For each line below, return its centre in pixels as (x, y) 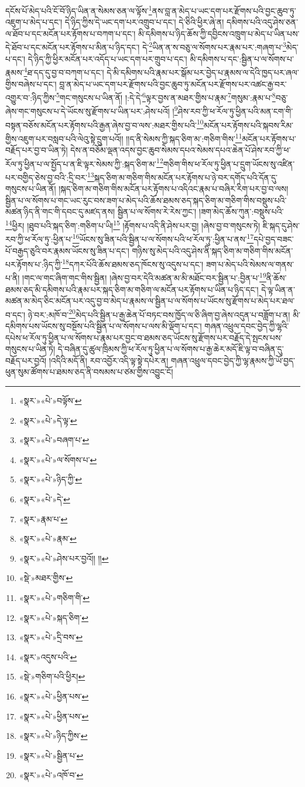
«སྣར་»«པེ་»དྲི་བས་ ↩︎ (51, 637)
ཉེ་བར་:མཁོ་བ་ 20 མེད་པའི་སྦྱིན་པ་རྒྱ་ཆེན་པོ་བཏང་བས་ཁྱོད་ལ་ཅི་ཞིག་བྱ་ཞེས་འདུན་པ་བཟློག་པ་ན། (159, 313)
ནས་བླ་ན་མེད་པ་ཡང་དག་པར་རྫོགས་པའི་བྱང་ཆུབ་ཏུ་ (224, 10)
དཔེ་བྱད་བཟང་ (274, 239)
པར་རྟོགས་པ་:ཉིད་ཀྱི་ (34, 264)
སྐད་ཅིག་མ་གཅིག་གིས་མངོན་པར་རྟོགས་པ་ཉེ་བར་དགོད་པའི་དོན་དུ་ (186, 177)
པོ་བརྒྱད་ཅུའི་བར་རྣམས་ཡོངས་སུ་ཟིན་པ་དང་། (67, 250)
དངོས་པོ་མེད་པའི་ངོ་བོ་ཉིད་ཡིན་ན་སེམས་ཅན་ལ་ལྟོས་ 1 (79, 10)
